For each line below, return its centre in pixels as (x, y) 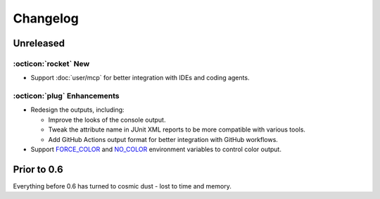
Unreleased (39, 43)
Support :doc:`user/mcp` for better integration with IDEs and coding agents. (140, 78)
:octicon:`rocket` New (51, 63)
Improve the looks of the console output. (107, 120)
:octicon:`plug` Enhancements (66, 96)
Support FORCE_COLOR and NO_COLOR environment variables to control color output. (156, 149)
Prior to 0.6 (38, 169)
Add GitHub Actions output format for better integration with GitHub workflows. (163, 139)
